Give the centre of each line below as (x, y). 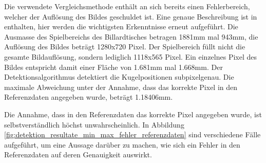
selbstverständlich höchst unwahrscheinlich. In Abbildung (94, 124)
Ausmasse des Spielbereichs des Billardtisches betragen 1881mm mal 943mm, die (131, 36)
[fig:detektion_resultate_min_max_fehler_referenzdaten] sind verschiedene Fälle (132, 134)
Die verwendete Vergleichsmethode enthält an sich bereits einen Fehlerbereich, (127, 6)
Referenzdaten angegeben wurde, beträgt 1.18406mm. (89, 97)
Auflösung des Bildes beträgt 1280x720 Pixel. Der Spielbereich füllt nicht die (125, 47)
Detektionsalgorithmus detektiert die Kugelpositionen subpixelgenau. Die (119, 77)
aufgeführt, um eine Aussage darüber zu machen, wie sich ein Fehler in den (122, 144)
